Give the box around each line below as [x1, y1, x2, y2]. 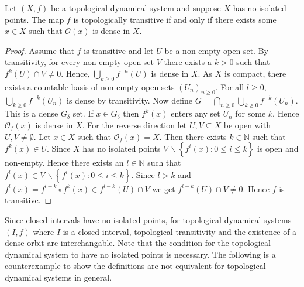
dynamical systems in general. [5, 271, 112, 283]
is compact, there [224, 67, 286, 79]
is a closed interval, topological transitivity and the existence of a [63, 225, 297, 237]
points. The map [5, 13, 64, 25]
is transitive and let [84, 44, 154, 56]
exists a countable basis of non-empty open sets [5, 80, 175, 93]
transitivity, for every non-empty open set [5, 56, 154, 68]
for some [235, 107, 266, 119]
